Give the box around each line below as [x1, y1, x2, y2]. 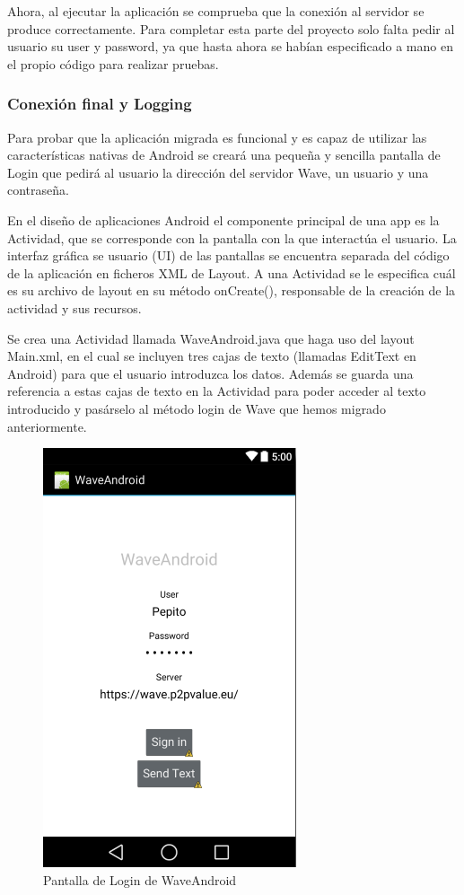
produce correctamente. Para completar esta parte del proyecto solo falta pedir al [7, 19, 455, 38]
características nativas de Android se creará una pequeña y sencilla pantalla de [7, 145, 441, 164]
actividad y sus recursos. [7, 298, 142, 317]
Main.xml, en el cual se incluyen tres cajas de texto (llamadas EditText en [7, 347, 416, 365]
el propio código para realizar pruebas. [7, 54, 219, 73]
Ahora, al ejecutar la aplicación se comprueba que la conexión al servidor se [7, 2, 425, 20]
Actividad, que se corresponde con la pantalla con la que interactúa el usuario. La [7, 228, 457, 247]
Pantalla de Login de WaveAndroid [43, 870, 237, 889]
